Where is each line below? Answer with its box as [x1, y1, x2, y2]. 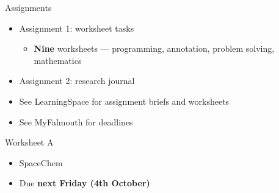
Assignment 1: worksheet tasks [19, 21, 134, 34]
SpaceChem [19, 156, 63, 169]
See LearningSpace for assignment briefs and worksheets [19, 94, 230, 107]
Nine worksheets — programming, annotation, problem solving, [34, 42, 275, 55]
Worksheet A [5, 136, 54, 149]
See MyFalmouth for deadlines [19, 115, 133, 128]
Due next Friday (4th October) [19, 177, 150, 189]
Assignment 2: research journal [19, 74, 135, 87]
